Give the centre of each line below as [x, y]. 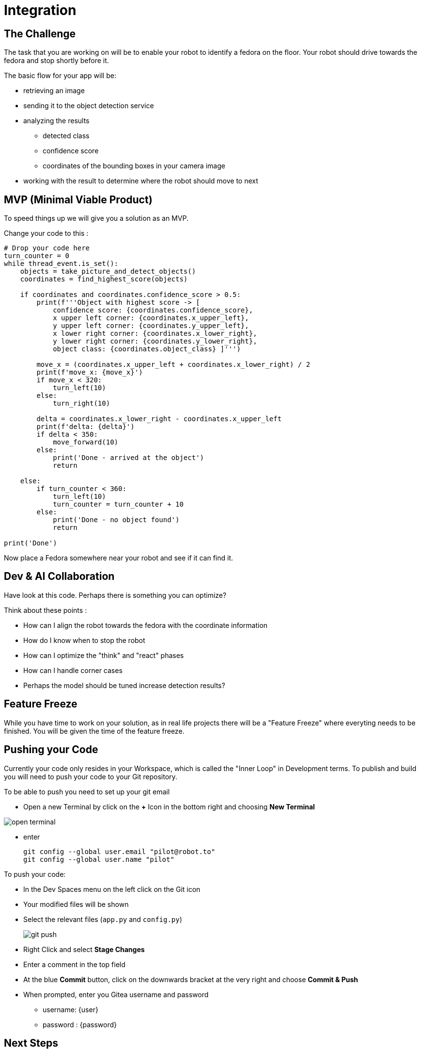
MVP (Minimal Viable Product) [78, 199]
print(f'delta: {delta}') [86, 427]
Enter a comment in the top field [74, 964]
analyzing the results [56, 121]
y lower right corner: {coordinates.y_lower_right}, [155, 341]
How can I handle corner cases [73, 670]
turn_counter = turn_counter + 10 [118, 504]
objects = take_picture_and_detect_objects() [108, 271]
